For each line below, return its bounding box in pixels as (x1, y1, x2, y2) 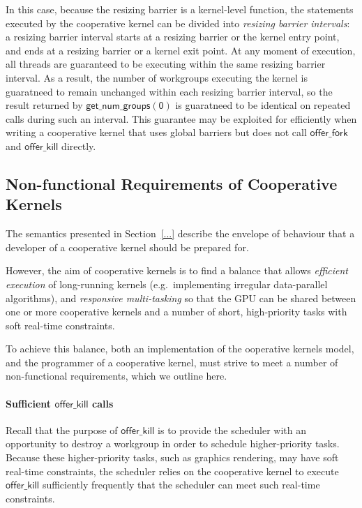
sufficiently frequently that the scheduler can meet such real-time (42, 477, 320, 492)
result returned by (6, 98, 83, 112)
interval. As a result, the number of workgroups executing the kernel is (6, 70, 308, 84)
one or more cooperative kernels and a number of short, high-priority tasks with (6, 304, 347, 319)
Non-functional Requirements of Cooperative (6, 172, 338, 194)
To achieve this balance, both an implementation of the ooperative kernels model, (6, 341, 354, 356)
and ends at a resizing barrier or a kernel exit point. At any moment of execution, (6, 43, 356, 57)
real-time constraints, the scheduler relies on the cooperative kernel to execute (6, 463, 339, 478)
